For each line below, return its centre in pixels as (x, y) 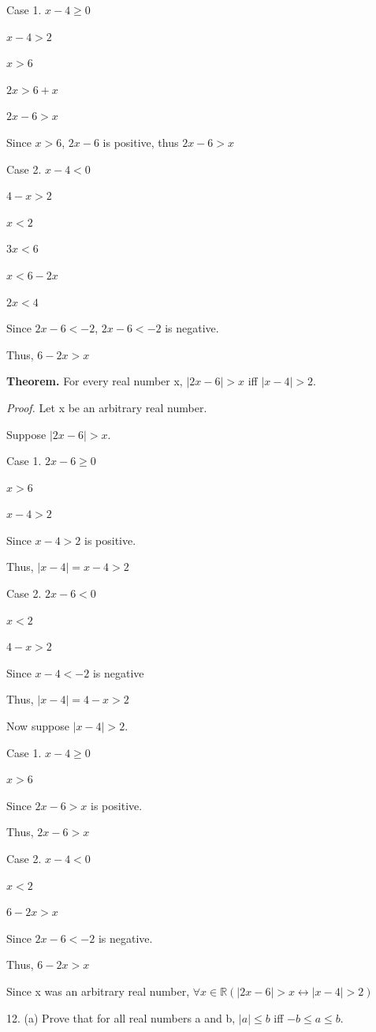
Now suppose (38, 726)
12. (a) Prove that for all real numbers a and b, (121, 1017)
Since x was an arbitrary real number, (98, 991)
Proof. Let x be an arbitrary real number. (107, 407)
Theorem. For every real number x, (95, 381)
